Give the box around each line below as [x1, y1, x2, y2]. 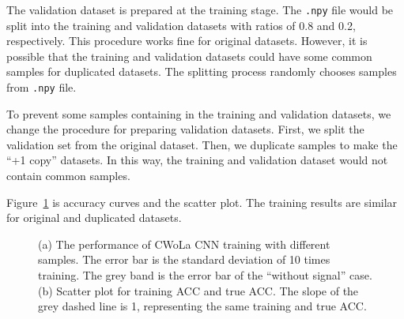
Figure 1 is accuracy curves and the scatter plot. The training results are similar [6, 193, 398, 210]
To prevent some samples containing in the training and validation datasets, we [6, 105, 391, 122]
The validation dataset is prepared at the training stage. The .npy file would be [6, 2, 394, 17]
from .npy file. [6, 79, 77, 96]
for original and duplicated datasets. [6, 209, 182, 226]
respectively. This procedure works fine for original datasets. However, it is [6, 32, 368, 49]
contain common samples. [6, 167, 130, 184]
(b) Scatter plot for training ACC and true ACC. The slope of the [38, 282, 359, 298]
